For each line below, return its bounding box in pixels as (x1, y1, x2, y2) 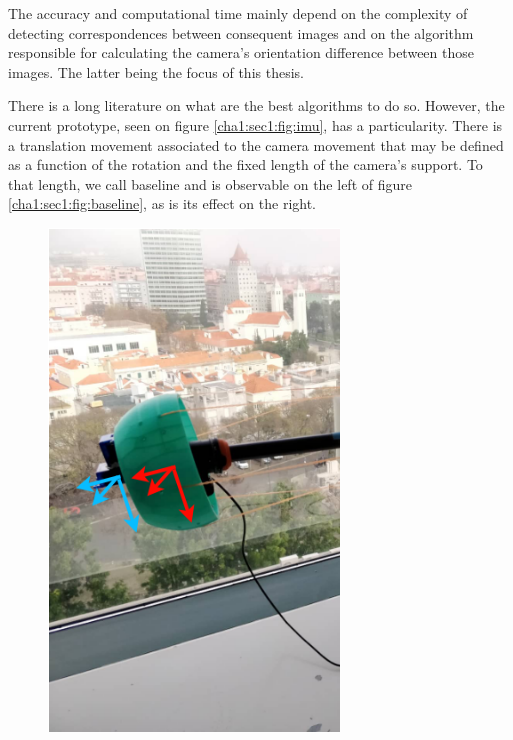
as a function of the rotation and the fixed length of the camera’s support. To (8, 154, 483, 175)
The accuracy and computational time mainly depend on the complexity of (8, 3, 468, 23)
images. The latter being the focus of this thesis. (8, 61, 304, 82)
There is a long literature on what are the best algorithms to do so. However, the (8, 95, 505, 116)
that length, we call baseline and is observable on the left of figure (8, 173, 412, 194)
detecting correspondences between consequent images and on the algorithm (8, 22, 474, 43)
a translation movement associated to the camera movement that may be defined (8, 134, 504, 155)
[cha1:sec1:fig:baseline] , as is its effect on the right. (8, 193, 317, 214)
